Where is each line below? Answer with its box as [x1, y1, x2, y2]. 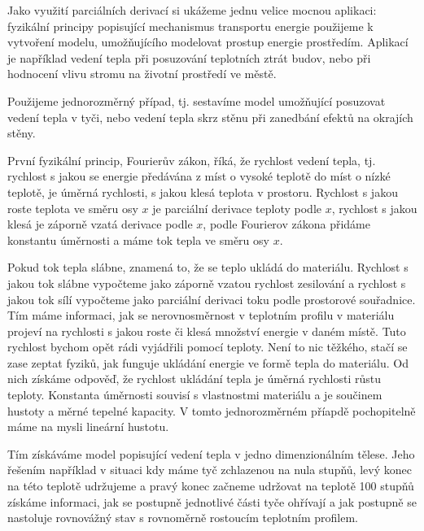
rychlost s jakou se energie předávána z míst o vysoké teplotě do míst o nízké [7, 168, 391, 185]
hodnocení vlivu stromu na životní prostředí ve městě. [7, 65, 277, 82]
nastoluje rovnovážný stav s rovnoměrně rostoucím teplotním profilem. [7, 509, 359, 526]
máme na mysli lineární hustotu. [7, 418, 169, 435]
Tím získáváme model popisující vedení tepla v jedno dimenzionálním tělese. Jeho [7, 445, 415, 462]
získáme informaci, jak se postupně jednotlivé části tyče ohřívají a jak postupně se [7, 493, 417, 510]
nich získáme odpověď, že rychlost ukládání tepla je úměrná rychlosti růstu [7, 370, 381, 387]
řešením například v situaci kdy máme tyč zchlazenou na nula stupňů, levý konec [7, 461, 412, 478]
